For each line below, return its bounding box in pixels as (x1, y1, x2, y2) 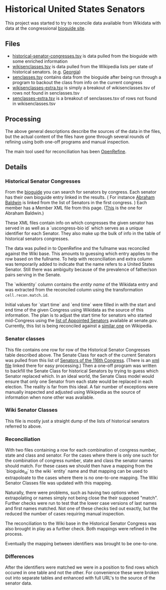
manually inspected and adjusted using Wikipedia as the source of (5, 389, 141, 395)
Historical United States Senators (5, 3, 145, 15)
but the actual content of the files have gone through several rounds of (5, 133, 150, 139)
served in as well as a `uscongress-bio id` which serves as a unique (5, 225, 144, 231)
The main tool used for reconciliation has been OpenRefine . (5, 148, 127, 154)
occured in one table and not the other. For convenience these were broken (5, 570, 160, 576)
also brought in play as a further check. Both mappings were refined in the (5, 525, 157, 531)
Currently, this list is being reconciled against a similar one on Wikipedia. (5, 323, 153, 329)
